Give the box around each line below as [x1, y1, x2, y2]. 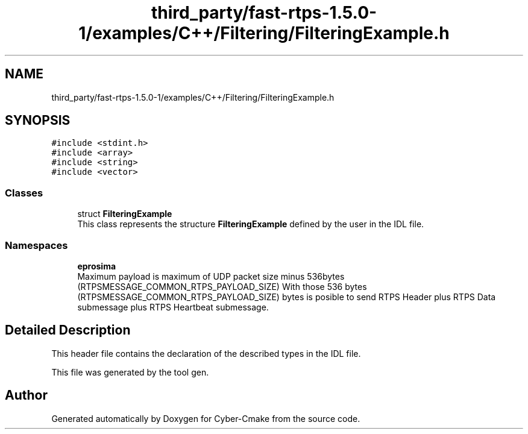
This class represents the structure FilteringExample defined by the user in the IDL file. [77, 219, 424, 230]
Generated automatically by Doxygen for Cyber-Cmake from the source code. [51, 413, 360, 424]
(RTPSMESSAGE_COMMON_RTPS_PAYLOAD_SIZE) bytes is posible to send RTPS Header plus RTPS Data [77, 291, 496, 302]
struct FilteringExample [77, 209, 172, 219]
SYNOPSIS [5, 113, 71, 128]
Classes [5, 186, 43, 199]
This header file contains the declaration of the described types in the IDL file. [51, 348, 361, 359]
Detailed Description [5, 322, 131, 338]
